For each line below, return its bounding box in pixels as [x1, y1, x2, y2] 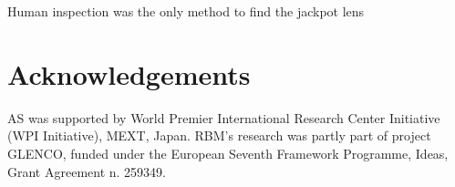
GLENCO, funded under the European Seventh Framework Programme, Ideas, [7, 143, 449, 162]
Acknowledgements [7, 55, 251, 92]
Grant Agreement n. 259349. [7, 161, 167, 181]
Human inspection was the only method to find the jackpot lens [7, 2, 365, 20]
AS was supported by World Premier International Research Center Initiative [7, 108, 440, 127]
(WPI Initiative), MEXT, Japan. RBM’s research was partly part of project [7, 126, 431, 145]
